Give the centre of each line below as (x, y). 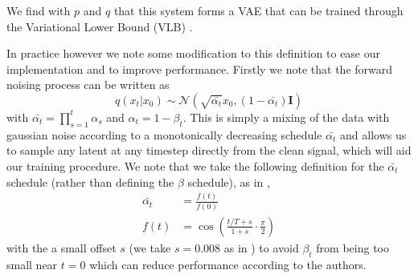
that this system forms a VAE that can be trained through (258, 10)
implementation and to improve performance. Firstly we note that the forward (200, 68)
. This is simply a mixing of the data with (286, 117)
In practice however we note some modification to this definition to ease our (194, 53)
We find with (39, 10)
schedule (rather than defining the (90, 181)
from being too (352, 247)
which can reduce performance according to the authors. (228, 264)
